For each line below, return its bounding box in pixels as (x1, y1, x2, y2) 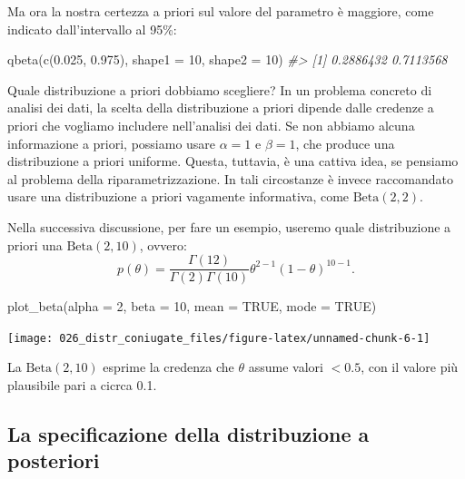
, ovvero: (139, 235, 187, 254)
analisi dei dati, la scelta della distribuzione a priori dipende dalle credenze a (7, 98, 434, 117)
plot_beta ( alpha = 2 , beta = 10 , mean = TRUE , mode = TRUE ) (7, 297, 377, 316)
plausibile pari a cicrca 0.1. (7, 376, 157, 395)
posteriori (7, 446, 100, 474)
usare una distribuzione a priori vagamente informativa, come (7, 187, 350, 206)
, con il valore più (361, 357, 459, 376)
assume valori (248, 357, 323, 376)
